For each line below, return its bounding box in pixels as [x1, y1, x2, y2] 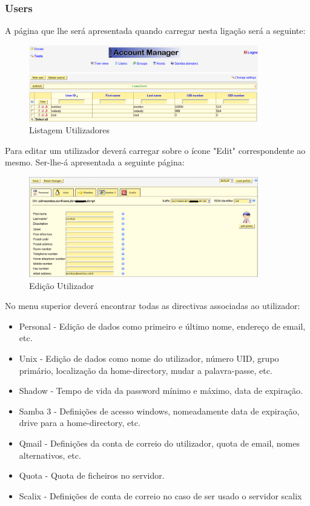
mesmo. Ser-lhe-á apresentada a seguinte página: [5, 156, 185, 168]
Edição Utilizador [29, 279, 94, 291]
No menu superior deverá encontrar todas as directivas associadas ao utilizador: [5, 299, 300, 312]
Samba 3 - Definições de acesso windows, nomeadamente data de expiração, [19, 404, 300, 417]
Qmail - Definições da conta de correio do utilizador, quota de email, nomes [19, 436, 300, 449]
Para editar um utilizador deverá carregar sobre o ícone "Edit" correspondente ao [5, 144, 306, 156]
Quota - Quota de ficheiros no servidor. [19, 469, 165, 482]
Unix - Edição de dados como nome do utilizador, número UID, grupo [19, 351, 279, 364]
